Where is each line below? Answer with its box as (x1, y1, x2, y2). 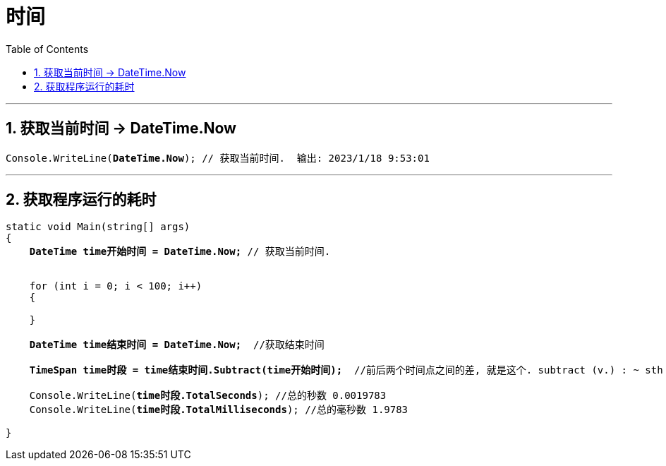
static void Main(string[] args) (6, 221, 190, 233)
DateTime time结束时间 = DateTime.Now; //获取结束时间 (29, 339, 325, 351)
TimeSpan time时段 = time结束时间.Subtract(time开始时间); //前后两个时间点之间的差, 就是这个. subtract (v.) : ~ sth (29, 364, 663, 376)
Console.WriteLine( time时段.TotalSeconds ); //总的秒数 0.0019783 (29, 390, 387, 402)
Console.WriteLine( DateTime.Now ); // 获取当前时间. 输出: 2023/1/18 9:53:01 (6, 152, 430, 164)
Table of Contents (6, 42, 89, 55)
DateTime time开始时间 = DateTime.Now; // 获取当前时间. (29, 246, 331, 258)
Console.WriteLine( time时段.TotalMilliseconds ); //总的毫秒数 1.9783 (29, 404, 408, 416)
